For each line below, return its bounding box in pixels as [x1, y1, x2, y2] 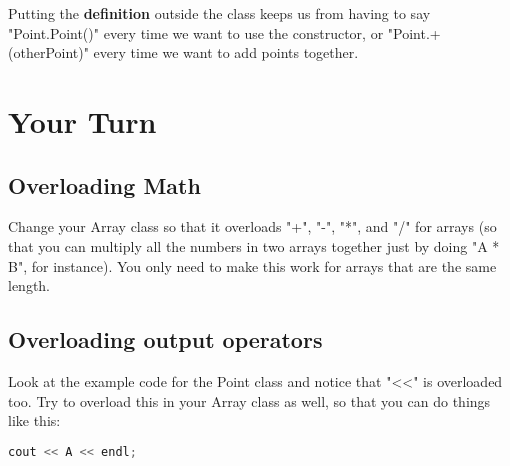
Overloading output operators [8, 324, 323, 355]
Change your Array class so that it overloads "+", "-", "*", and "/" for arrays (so [8, 216, 497, 237]
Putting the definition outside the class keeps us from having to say [8, 3, 431, 23]
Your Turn [8, 100, 157, 141]
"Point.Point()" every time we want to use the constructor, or [8, 22, 384, 43]
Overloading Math [8, 169, 201, 200]
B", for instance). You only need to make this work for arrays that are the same [8, 255, 497, 276]
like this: [8, 410, 61, 431]
